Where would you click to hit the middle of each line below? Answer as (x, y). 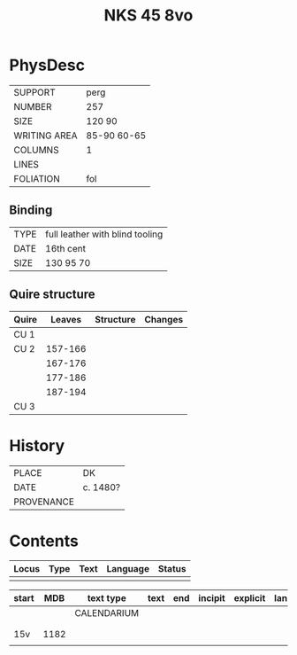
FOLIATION (37, 178)
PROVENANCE (44, 502)
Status (172, 569)
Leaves (66, 319)
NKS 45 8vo (148, 16)
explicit (250, 598)
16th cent (66, 248)
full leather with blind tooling (104, 234)
